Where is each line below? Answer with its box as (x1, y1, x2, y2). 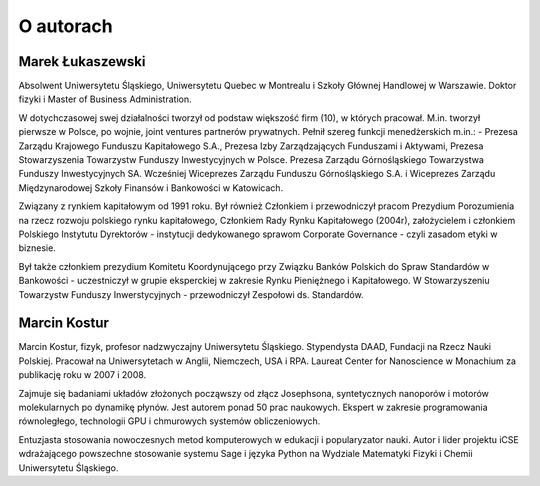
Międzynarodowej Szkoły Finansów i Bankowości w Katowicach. (18, 181, 284, 194)
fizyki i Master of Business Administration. (18, 93, 192, 105)
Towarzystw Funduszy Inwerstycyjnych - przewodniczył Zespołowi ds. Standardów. (18, 288, 364, 300)
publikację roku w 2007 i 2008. (18, 369, 147, 381)
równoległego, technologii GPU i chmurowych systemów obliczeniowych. (18, 415, 321, 427)
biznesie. (18, 242, 57, 254)
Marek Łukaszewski (18, 53, 146, 70)
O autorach (18, 15, 114, 37)
